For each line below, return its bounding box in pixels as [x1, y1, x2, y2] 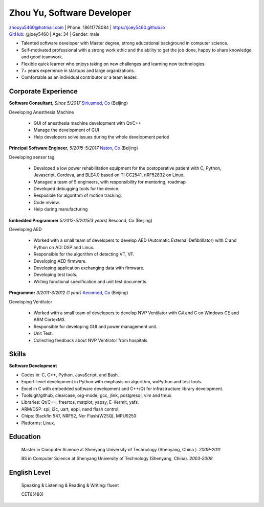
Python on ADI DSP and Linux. [33, 244, 95, 250]
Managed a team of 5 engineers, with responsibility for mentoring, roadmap [33, 179, 186, 184]
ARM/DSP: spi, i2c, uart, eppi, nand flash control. [21, 406, 120, 412]
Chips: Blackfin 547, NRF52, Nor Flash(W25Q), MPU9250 [21, 413, 137, 419]
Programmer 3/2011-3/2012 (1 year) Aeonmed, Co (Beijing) [9, 290, 128, 296]
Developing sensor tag [9, 154, 55, 160]
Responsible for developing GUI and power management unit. [33, 323, 157, 329]
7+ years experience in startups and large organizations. [21, 68, 135, 73]
